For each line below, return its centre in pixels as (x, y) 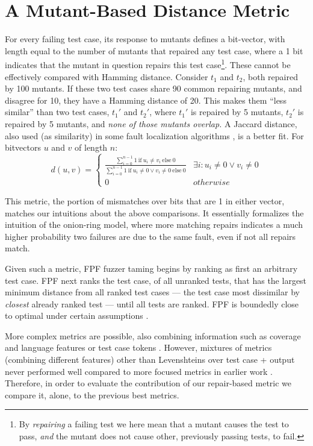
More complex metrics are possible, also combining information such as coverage (153, 335)
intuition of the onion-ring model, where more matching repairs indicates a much (154, 225)
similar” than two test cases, (57, 112)
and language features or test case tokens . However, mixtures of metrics (138, 347)
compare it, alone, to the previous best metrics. (92, 394)
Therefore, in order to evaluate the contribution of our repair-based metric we (148, 383)
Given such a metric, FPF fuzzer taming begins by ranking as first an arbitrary (151, 268)
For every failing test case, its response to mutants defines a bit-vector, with (145, 39)
